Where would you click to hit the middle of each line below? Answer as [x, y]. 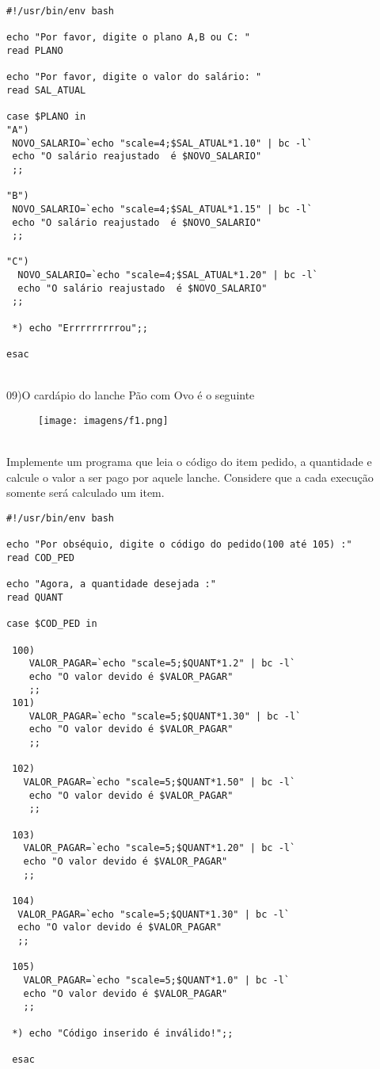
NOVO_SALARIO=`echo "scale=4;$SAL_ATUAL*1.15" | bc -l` [162, 209]
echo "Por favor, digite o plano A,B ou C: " [128, 38]
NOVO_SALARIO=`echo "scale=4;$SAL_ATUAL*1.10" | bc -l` [162, 143]
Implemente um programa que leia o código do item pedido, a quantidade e [189, 462]
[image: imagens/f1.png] [103, 420]
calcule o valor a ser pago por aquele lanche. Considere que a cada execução [190, 477]
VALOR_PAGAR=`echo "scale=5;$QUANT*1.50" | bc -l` [160, 783]
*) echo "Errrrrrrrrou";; [80, 328]
